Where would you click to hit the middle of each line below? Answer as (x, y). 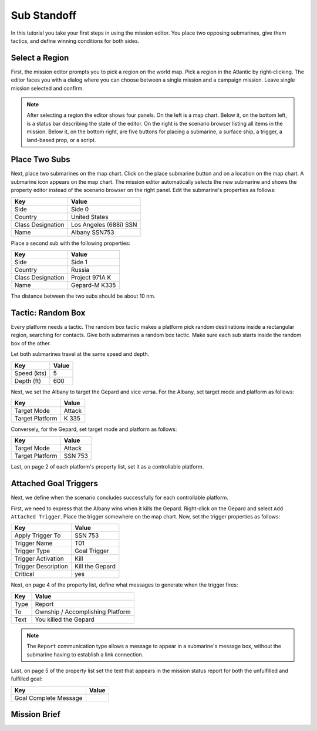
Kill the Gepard (95, 567)
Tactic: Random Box (48, 313)
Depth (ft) (28, 380)
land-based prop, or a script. (61, 140)
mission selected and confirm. (48, 88)
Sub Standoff (44, 15)
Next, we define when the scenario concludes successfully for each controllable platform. (119, 498)
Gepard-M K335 (93, 285)
